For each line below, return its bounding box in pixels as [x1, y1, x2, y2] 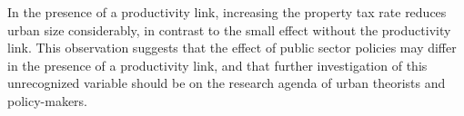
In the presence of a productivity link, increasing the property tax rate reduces [7, 3, 447, 21]
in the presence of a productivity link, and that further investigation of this [7, 55, 428, 74]
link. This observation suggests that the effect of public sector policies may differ [7, 38, 457, 57]
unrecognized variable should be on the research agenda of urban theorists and [7, 73, 446, 92]
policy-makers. [7, 91, 88, 110]
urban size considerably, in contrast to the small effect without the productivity [7, 20, 451, 39]
